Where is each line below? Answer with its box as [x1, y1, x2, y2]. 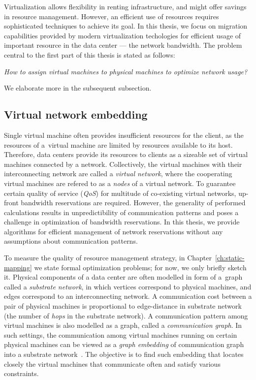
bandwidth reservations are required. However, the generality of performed [21, 197, 246, 208]
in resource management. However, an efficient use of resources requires [4, 11, 219, 21]
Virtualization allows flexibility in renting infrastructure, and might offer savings [4, 1, 247, 11]
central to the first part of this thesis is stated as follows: [4, 49, 175, 60]
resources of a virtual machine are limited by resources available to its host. [4, 139, 233, 150]
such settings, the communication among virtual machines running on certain [4, 329, 237, 340]
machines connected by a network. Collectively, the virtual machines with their [4, 158, 242, 169]
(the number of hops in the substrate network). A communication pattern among [4, 310, 248, 320]
